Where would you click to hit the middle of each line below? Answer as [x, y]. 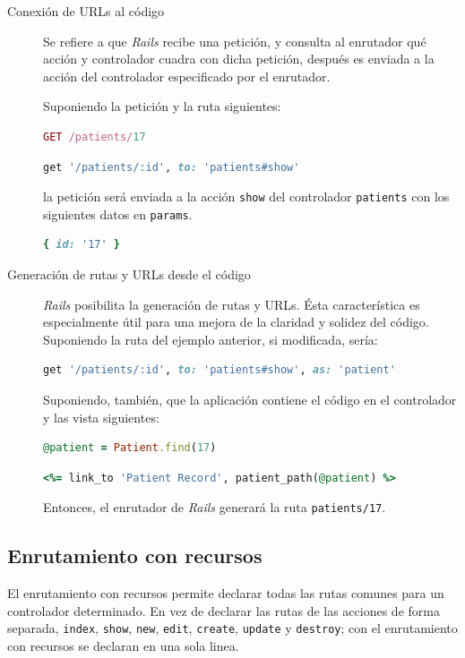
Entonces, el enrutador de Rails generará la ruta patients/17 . [215, 507]
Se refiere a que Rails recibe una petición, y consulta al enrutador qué [235, 41]
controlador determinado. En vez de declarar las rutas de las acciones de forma [224, 610]
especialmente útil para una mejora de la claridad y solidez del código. [236, 322]
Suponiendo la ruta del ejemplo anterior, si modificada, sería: [211, 339]
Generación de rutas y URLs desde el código [129, 274]
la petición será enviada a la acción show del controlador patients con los [246, 197]
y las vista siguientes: [101, 417]
